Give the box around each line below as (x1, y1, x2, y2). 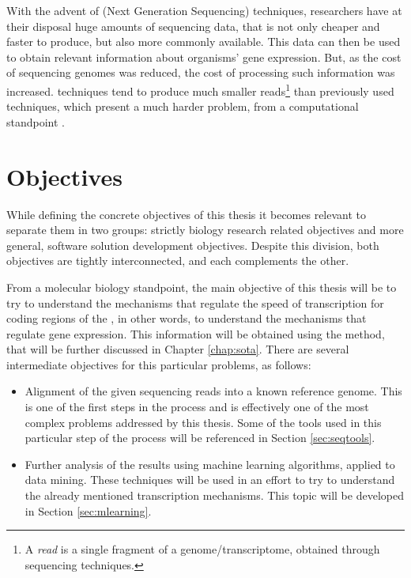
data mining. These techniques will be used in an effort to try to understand (25, 471, 395, 488)
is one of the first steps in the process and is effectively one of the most (25, 399, 369, 415)
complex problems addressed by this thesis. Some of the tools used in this (25, 414, 382, 430)
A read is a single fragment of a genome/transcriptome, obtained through (25, 541, 380, 557)
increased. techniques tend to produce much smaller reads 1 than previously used (6, 80, 394, 99)
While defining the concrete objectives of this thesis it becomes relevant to (6, 206, 367, 222)
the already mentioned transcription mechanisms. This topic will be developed (25, 487, 404, 504)
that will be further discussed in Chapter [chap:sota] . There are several (6, 341, 349, 357)
